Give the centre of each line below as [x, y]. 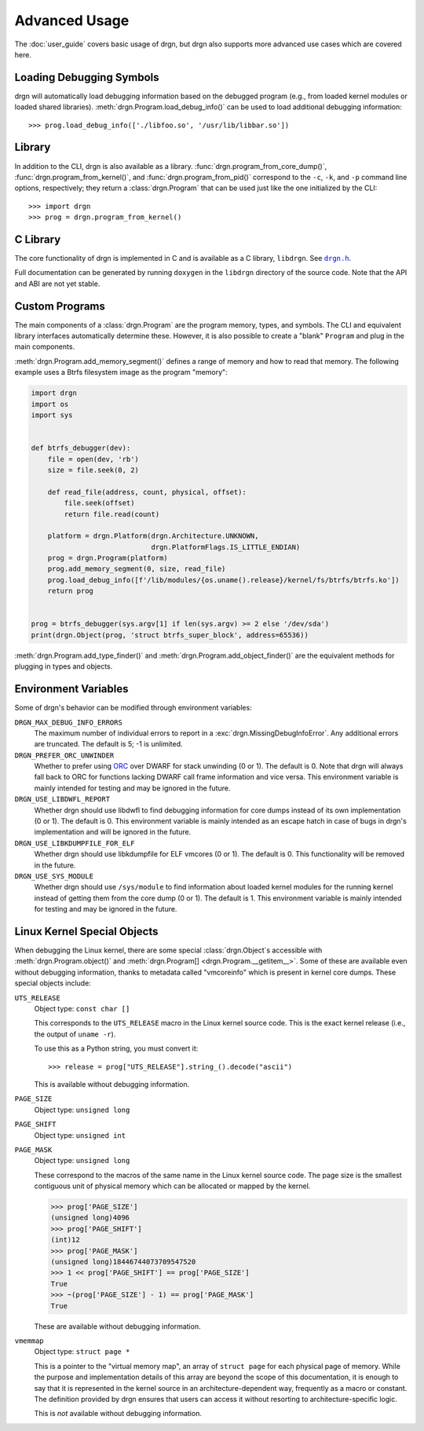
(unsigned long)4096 [90, 1218]
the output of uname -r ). [75, 1034]
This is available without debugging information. [112, 1084]
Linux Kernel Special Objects [86, 931]
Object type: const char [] [82, 1009]
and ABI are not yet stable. [57, 284]
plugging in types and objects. [64, 666]
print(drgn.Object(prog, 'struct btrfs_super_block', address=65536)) [170, 635]
